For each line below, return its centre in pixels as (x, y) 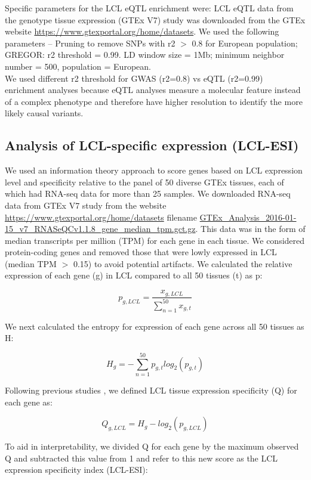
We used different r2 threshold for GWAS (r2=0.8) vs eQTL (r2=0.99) (134, 78)
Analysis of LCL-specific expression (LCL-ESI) (152, 145)
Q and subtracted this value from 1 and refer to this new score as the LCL (141, 458)
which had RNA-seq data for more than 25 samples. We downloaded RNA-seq (148, 193)
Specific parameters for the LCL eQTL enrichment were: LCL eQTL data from (149, 8)
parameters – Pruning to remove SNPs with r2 (90, 43)
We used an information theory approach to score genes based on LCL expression (154, 170)
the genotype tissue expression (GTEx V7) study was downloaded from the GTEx (155, 19)
